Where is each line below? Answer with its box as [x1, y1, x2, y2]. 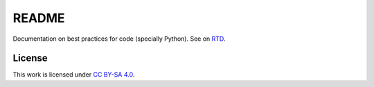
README [12, 10, 65, 26]
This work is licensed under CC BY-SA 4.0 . [12, 70, 135, 79]
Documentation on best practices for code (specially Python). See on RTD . [12, 35, 226, 43]
